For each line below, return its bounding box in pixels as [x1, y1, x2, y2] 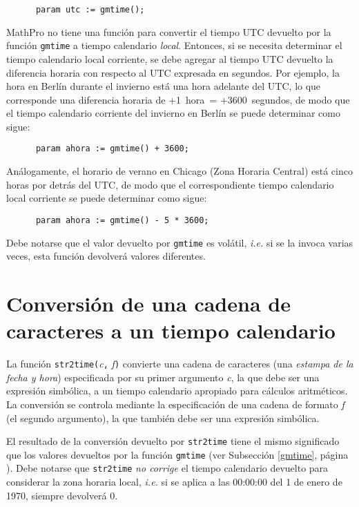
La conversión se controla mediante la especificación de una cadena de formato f [6, 396, 345, 411]
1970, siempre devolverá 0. [6, 488, 118, 502]
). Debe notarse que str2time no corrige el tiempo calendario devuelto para [6, 461, 329, 475]
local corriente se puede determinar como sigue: [6, 191, 207, 205]
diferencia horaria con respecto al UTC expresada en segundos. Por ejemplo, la [6, 65, 340, 79]
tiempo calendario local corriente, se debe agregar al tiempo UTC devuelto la [6, 51, 333, 66]
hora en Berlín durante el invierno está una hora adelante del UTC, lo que [6, 79, 321, 93]
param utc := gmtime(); [35, 5, 145, 15]
